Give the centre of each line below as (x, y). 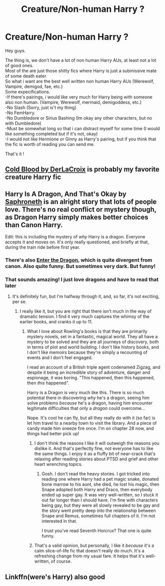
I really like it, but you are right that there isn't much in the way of (85, 311)
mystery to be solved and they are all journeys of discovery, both (93, 342)
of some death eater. (26, 76)
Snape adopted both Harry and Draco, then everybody (97, 490)
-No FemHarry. (20, 113)
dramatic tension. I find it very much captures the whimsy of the (84, 316)
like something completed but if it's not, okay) (51, 134)
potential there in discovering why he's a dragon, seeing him (88, 398)
